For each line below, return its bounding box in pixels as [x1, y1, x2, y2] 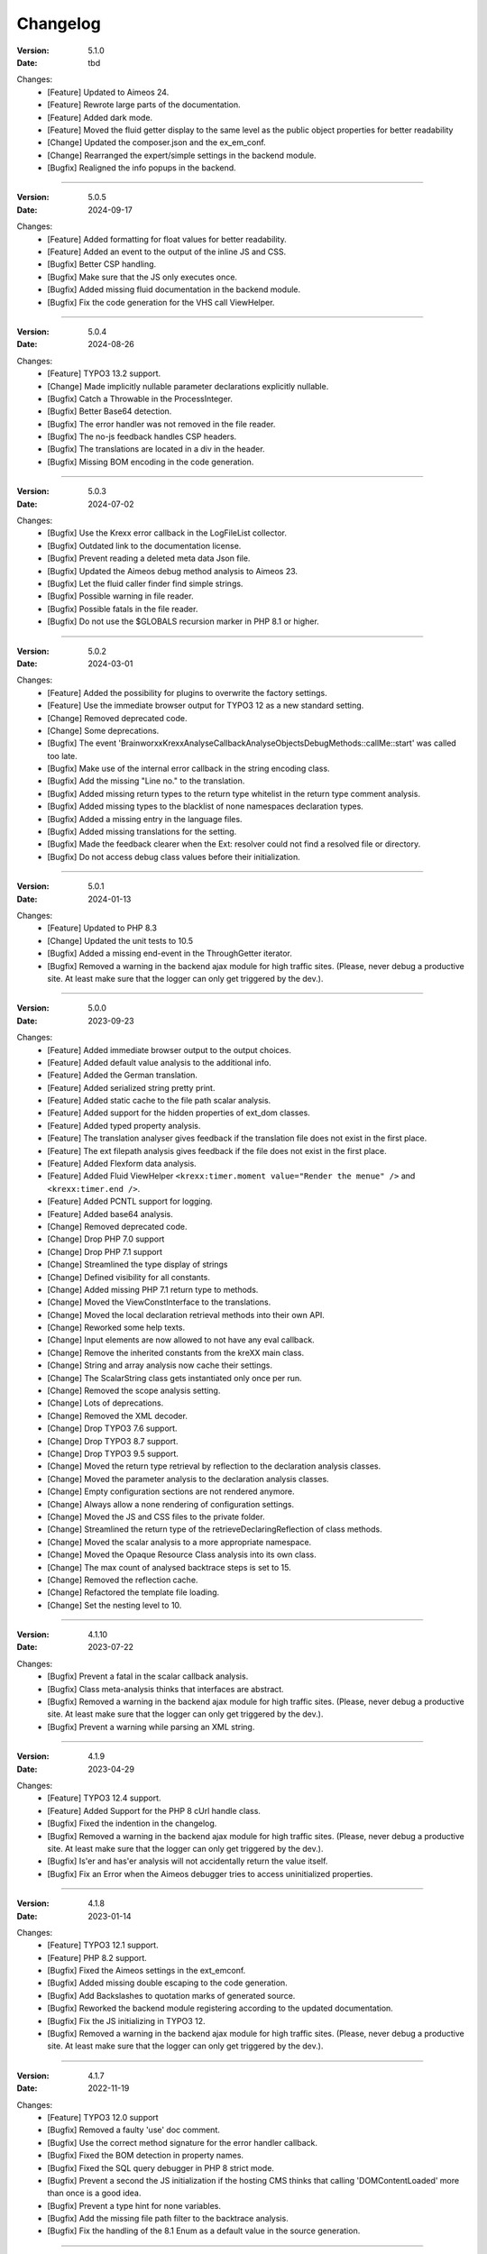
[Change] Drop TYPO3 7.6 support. [47, 1423, 178, 1434]
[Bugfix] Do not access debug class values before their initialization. [47, 851, 301, 862]
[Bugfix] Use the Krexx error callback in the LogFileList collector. [47, 527, 288, 538]
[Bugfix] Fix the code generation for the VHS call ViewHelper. [47, 297, 275, 307]
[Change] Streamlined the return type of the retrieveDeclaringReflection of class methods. [47, 1524, 382, 1535]
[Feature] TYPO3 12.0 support [47, 2112, 159, 2122]
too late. [47, 750, 78, 761]
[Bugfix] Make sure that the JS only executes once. [47, 271, 238, 282]
